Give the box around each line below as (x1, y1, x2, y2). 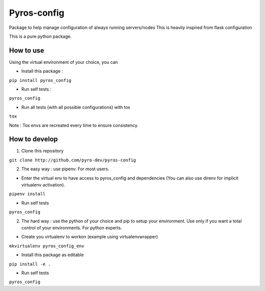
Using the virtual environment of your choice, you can (9, 59, 118, 65)
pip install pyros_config (9, 78, 72, 83)
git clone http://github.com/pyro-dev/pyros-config (9, 157, 136, 163)
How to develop (9, 135, 58, 143)
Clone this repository (21, 148, 64, 154)
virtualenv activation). (21, 182, 66, 188)
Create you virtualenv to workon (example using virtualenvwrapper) (21, 234, 158, 240)
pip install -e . (9, 261, 51, 267)
